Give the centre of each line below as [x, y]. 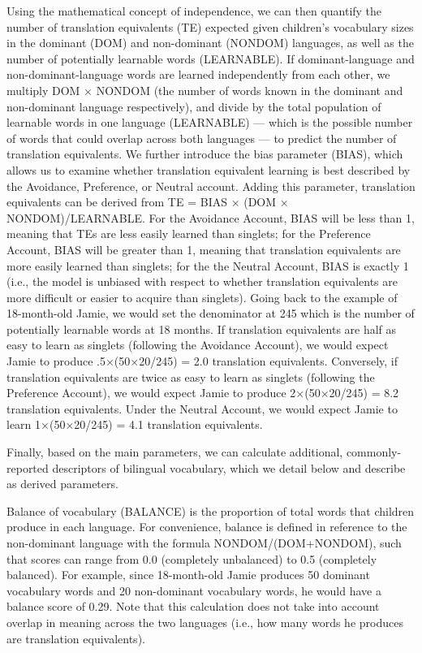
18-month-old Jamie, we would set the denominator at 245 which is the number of [211, 313]
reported [28, 467]
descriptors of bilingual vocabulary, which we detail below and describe [229, 467]
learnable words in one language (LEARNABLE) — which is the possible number [210, 122]
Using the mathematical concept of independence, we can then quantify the [194, 11]
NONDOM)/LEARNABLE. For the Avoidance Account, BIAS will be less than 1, [211, 217]
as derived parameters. [62, 484]
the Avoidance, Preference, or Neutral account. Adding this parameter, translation [211, 186]
